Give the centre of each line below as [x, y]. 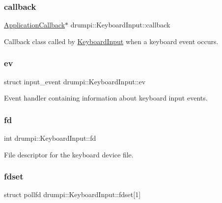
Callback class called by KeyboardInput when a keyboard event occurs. [111, 41]
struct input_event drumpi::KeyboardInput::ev [75, 81]
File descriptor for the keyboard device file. [69, 154]
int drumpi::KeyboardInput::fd [50, 138]
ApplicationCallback [35, 25]
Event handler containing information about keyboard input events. [106, 98]
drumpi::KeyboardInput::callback [120, 25]
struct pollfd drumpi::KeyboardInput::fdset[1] [72, 194]
